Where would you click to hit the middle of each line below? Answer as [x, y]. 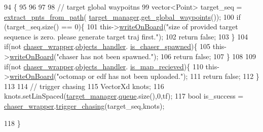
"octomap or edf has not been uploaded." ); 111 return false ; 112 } [158, 76]
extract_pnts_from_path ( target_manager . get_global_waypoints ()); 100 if [122, 16]
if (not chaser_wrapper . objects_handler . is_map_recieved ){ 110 [104, 66]
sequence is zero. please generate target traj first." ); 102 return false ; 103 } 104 [126, 36]
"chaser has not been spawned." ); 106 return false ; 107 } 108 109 [156, 56]
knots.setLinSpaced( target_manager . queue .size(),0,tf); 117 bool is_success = [124, 96]
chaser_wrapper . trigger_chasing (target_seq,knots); [84, 105]
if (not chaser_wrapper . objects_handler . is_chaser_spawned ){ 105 [107, 46]
